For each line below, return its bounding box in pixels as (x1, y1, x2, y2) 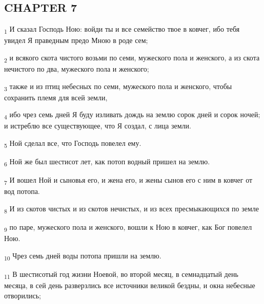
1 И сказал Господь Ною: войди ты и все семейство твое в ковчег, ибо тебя (4, 24, 240, 35)
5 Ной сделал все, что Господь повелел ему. (4, 138, 141, 149)
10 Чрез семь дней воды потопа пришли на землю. (4, 250, 161, 262)
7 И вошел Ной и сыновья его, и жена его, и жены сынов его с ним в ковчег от (4, 175, 253, 187)
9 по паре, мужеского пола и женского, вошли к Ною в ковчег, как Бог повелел (4, 222, 252, 233)
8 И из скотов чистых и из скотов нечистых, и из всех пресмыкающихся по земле (4, 203, 259, 215)
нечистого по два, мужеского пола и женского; (4, 63, 149, 74)
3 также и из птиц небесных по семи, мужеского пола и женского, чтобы (4, 80, 232, 93)
